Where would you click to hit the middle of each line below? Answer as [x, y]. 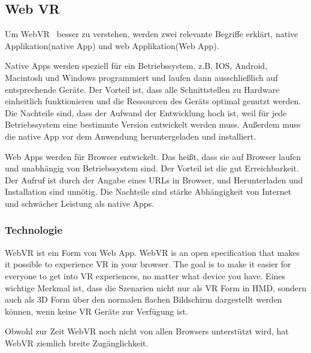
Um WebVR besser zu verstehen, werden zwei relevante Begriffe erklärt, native [152, 34]
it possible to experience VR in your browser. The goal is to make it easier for [148, 264]
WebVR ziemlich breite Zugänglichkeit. [77, 343]
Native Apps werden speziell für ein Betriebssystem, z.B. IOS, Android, [136, 66]
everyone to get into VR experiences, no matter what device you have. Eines [145, 275]
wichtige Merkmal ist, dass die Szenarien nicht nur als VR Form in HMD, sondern [156, 287]
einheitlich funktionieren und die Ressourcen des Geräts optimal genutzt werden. [153, 101]
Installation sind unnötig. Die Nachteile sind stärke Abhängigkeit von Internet [148, 191]
